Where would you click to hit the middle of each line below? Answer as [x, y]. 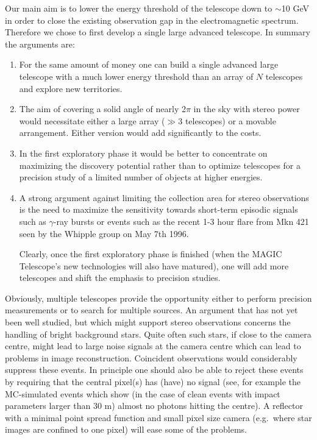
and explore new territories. [71, 88]
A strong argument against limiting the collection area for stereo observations [164, 197]
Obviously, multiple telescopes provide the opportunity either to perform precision [158, 298]
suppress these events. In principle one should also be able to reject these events [154, 370]
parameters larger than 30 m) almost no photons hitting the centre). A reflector [154, 406]
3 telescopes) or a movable [227, 120]
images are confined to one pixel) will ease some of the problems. [126, 429]
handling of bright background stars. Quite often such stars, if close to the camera [158, 334]
